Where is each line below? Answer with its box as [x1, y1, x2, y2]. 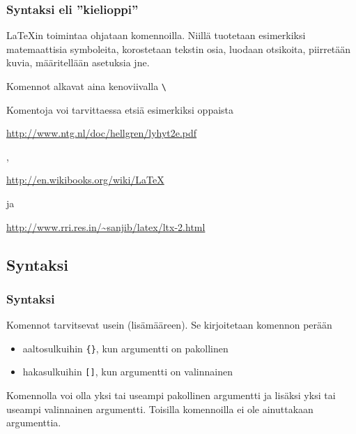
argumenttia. [6, 415, 61, 430]
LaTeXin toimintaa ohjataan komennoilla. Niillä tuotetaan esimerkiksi [6, 28, 306, 43]
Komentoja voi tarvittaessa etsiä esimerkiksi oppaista [6, 102, 234, 117]
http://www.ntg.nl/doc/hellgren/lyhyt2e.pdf [6, 126, 197, 140]
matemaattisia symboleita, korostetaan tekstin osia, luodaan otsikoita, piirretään [6, 41, 351, 56]
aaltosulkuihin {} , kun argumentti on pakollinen [22, 341, 229, 355]
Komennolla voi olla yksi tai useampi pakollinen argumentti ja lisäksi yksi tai [6, 388, 336, 403]
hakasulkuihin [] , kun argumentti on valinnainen [22, 364, 233, 379]
